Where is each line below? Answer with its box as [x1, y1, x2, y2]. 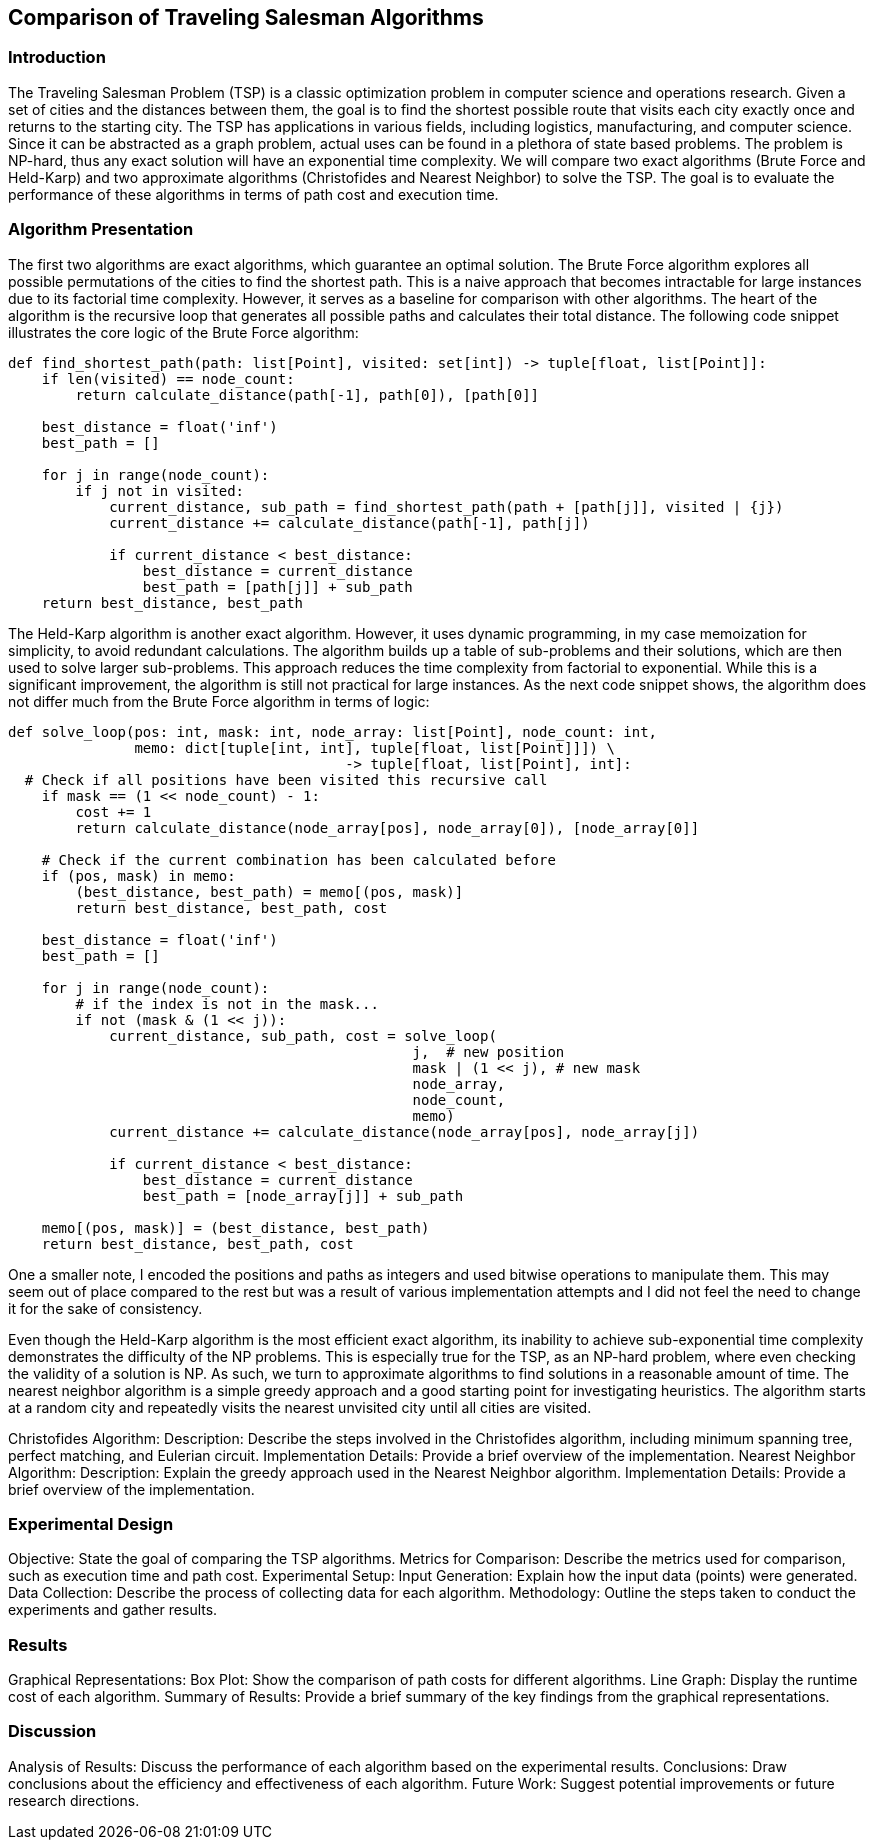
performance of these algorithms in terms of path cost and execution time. [8, 185, 499, 203]
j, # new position [412, 1043, 565, 1060]
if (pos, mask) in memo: [41, 867, 236, 884]
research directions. [8, 1791, 140, 1809]
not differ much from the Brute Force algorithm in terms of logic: [8, 692, 430, 710]
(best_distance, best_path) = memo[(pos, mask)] [75, 883, 464, 900]
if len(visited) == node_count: [41, 370, 295, 387]
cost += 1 [75, 803, 152, 820]
